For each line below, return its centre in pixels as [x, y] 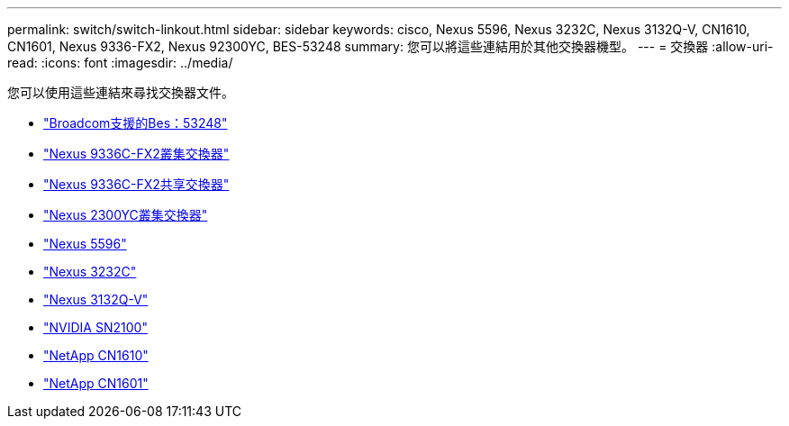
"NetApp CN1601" [96, 383]
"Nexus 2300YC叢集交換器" [126, 215]
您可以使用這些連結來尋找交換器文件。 [121, 92]
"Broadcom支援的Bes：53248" [136, 123]
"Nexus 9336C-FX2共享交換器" [136, 184]
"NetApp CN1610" [96, 355]
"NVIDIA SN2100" [95, 327]
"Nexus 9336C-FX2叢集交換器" [136, 154]
